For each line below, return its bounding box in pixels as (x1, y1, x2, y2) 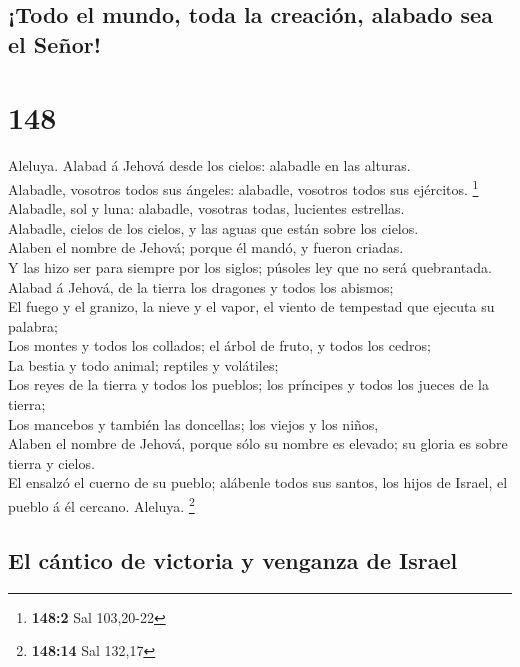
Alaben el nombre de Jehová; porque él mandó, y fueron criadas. (8, 237, 404, 258)
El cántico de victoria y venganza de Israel (8, 544, 458, 575)
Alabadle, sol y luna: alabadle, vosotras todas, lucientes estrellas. (8, 198, 405, 219)
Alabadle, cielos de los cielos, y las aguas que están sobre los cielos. (8, 217, 419, 238)
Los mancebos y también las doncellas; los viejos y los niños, (8, 413, 379, 434)
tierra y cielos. (8, 452, 95, 473)
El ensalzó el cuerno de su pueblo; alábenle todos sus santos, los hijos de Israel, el (8, 472, 508, 493)
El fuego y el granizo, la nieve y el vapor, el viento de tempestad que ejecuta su (8, 296, 495, 317)
